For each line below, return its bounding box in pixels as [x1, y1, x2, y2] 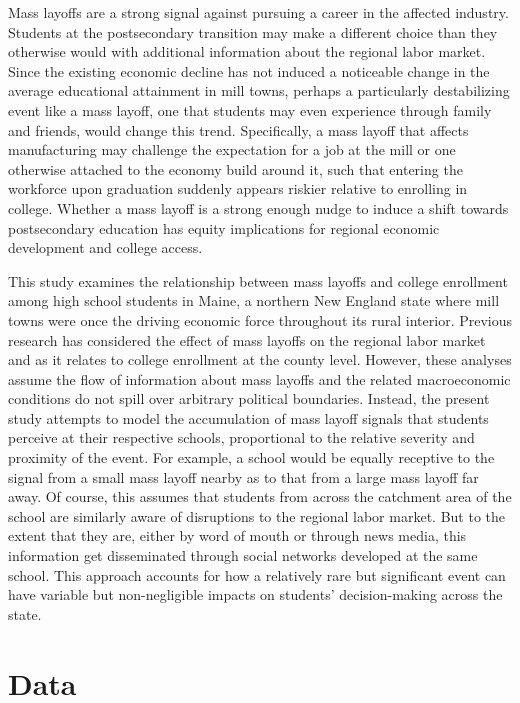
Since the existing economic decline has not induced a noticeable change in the [8, 60, 490, 81]
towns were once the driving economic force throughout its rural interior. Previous [8, 309, 513, 330]
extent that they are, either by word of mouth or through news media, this [8, 525, 467, 546]
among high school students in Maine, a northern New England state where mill [8, 290, 500, 311]
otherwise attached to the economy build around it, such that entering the [8, 158, 463, 179]
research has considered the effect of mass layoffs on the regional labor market [8, 329, 486, 350]
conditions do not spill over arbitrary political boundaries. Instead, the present [8, 388, 490, 409]
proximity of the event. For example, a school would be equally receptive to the [8, 447, 495, 468]
